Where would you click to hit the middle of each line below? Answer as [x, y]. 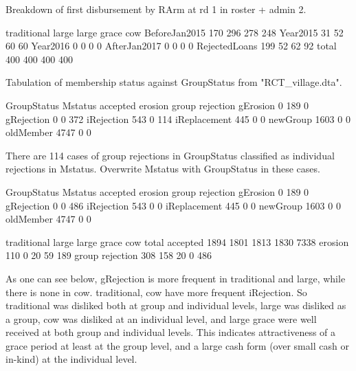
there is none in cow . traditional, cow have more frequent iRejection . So [156, 292]
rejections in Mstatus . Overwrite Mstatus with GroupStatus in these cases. [163, 169]
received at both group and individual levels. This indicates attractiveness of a [171, 332]
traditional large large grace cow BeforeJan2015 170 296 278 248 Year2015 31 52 [175, 32]
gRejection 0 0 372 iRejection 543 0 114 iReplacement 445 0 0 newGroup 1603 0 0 [178, 119]
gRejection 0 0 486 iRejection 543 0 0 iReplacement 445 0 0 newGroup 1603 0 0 [173, 205]
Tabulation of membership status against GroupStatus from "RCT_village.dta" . [174, 82]
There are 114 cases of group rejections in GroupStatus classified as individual [170, 155]
